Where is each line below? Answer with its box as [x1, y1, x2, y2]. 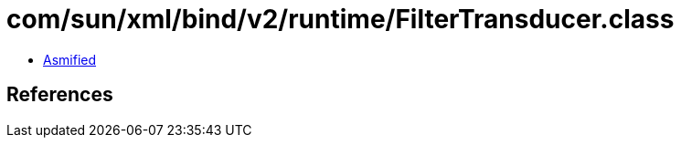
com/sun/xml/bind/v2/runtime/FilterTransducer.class [6, 4, 675, 35]
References [6, 83, 113, 107]
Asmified [43, 51, 97, 67]
